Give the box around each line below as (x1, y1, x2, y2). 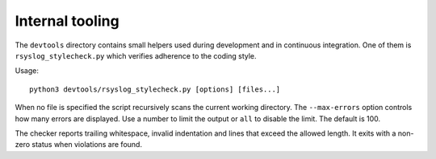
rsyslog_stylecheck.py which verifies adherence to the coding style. (15, 51, 258, 60)
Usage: (15, 66, 40, 75)
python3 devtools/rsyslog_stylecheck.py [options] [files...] (29, 84, 281, 94)
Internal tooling (15, 12, 120, 30)
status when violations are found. (31, 140, 143, 149)
